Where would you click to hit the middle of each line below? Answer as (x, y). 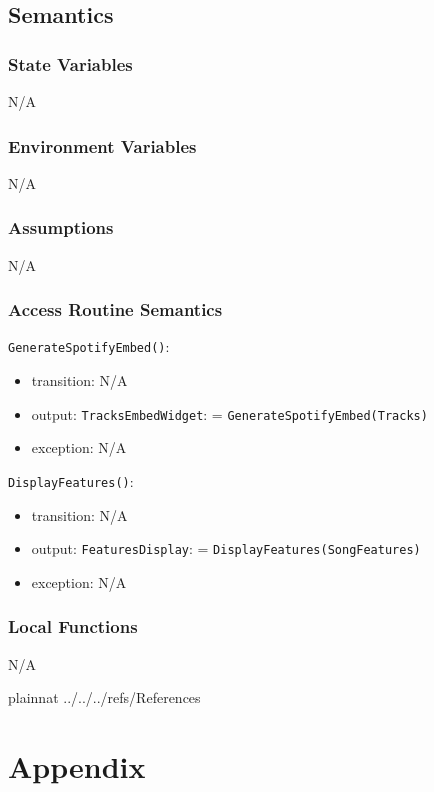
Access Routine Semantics (115, 309)
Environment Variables (102, 145)
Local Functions (73, 626)
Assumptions (61, 227)
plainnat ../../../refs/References (104, 697)
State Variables (70, 63)
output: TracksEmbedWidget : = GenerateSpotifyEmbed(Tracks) (229, 413)
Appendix (77, 766)
